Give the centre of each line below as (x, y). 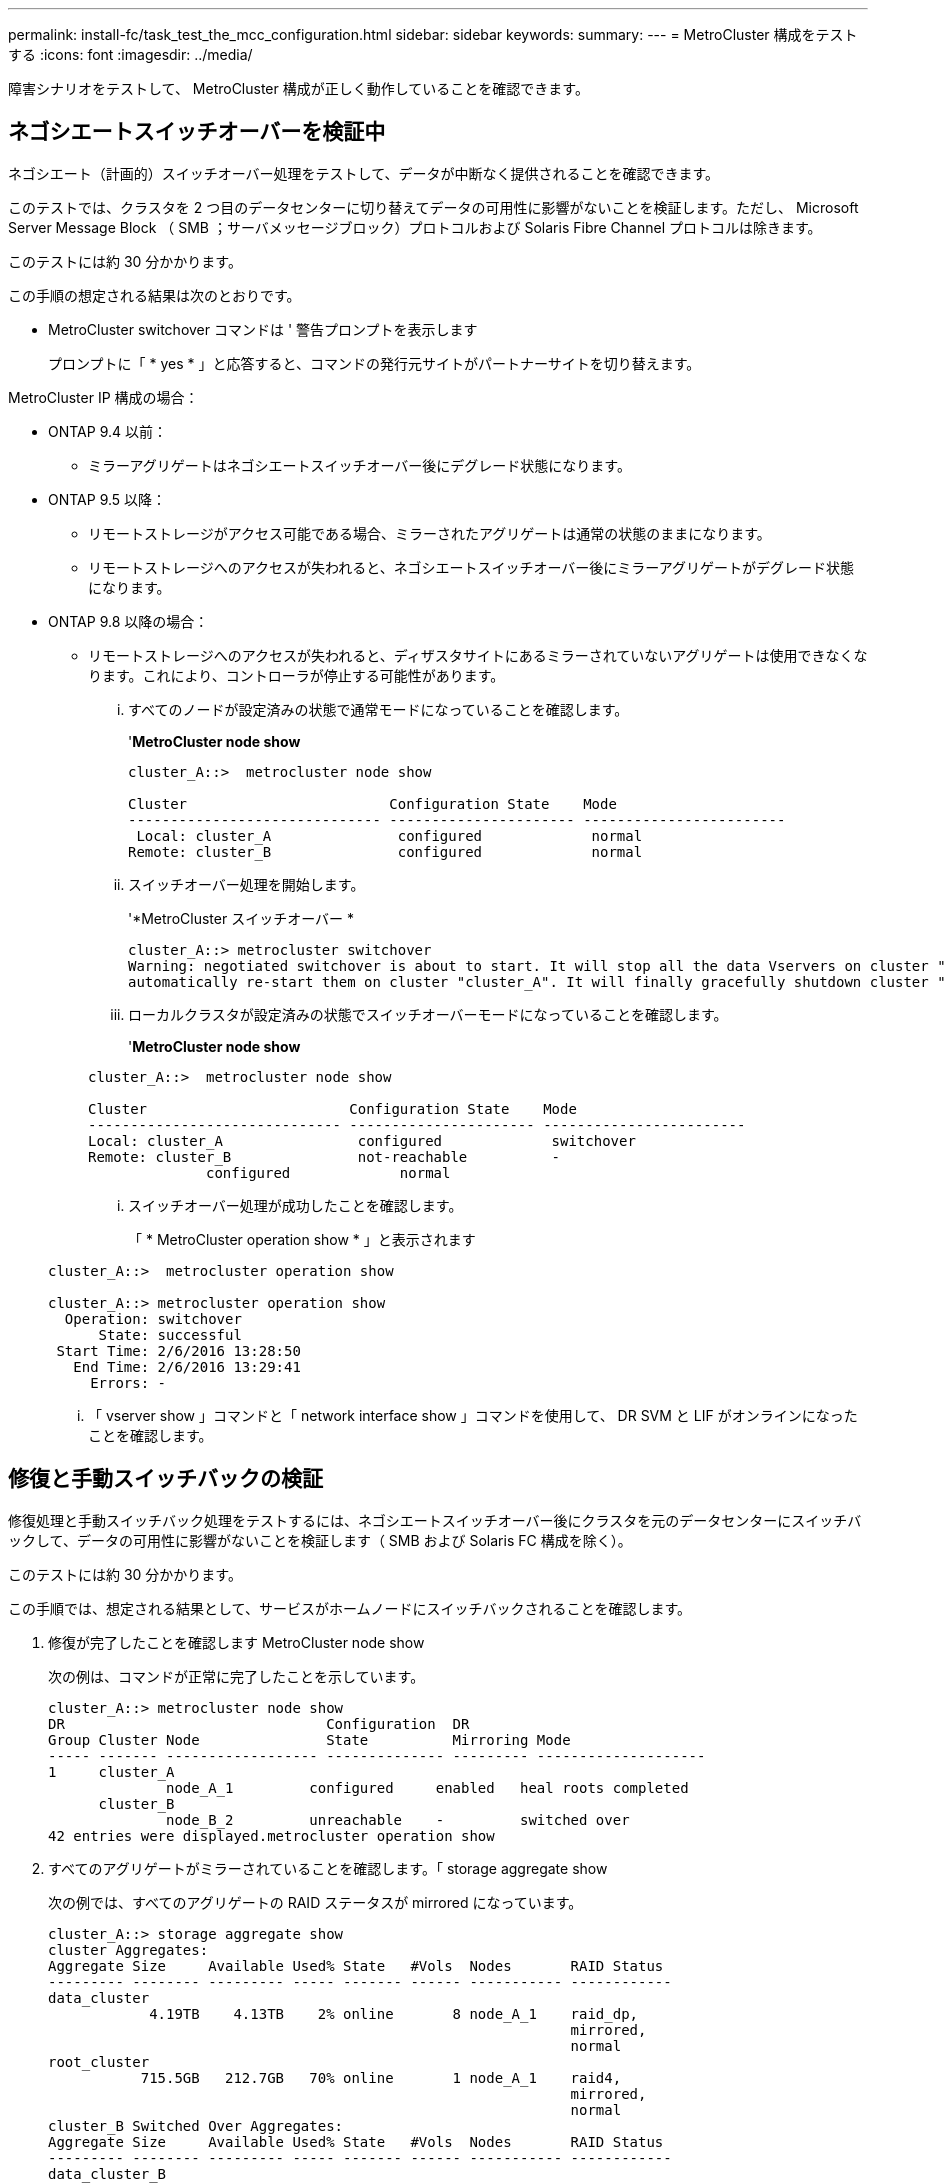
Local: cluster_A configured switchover (362, 1140)
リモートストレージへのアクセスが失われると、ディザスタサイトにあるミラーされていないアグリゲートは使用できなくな (478, 655)
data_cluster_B (107, 2173)
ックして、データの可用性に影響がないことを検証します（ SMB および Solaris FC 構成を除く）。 (320, 1540)
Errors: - (128, 1382)
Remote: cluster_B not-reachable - (324, 1156)
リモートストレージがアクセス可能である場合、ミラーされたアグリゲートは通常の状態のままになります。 (429, 533)
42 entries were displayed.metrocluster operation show (271, 1835)
